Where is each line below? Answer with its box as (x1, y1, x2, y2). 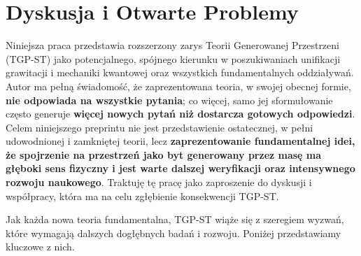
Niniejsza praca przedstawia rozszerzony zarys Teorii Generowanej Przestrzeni (6, 38, 339, 52)
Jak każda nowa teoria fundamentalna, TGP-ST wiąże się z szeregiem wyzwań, (6, 212, 344, 227)
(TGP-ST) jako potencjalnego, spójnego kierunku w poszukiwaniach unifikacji (6, 51, 341, 66)
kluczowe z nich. (6, 239, 75, 254)
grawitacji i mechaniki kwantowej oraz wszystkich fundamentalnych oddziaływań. (6, 65, 354, 80)
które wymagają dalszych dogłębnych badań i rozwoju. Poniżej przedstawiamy (6, 225, 341, 240)
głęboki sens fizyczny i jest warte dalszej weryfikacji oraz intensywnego (6, 161, 355, 176)
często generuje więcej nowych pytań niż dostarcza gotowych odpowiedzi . (6, 106, 355, 121)
